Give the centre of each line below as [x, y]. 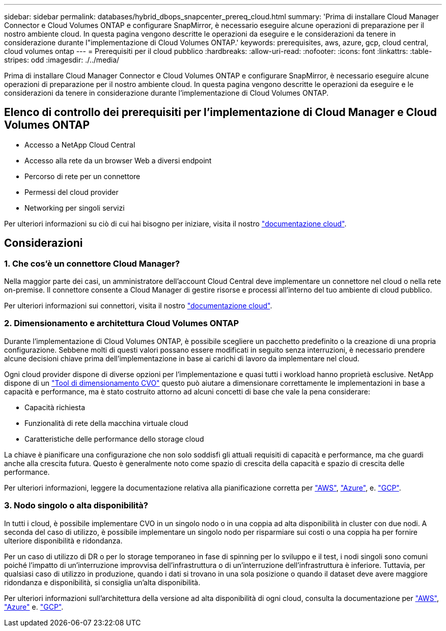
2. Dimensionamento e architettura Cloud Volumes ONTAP [122, 323]
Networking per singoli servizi [75, 208]
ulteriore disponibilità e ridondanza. [63, 540]
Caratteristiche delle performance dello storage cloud [114, 439]
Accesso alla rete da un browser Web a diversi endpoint [118, 160]
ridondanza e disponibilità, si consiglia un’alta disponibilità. [102, 582]
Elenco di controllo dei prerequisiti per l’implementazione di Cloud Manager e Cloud [221, 112]
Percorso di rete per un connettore [82, 176]
